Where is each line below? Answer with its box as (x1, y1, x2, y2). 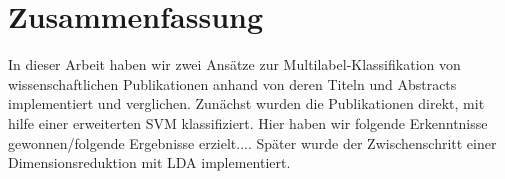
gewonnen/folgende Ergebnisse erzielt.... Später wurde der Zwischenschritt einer (8, 132, 497, 153)
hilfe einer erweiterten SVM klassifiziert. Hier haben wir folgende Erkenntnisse (8, 112, 488, 133)
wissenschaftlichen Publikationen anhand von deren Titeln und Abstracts (8, 73, 457, 94)
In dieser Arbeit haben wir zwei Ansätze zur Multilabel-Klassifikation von (8, 54, 461, 75)
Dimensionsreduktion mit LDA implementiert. (8, 152, 291, 173)
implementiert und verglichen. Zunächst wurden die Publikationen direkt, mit (8, 93, 485, 114)
